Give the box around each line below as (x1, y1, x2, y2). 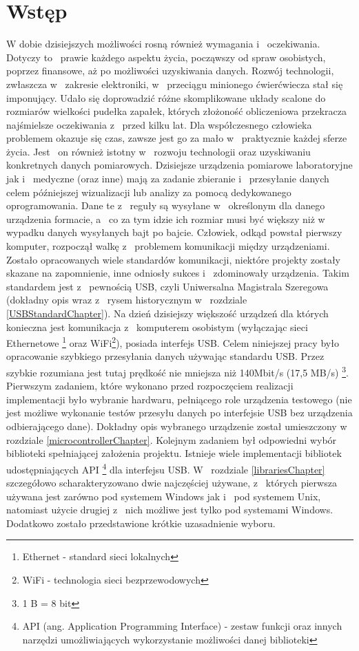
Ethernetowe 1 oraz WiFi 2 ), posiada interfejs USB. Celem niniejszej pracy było (6, 334, 339, 350)
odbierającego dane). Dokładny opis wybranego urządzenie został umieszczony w (6, 419, 347, 434)
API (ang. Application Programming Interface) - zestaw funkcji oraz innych (22, 619, 342, 633)
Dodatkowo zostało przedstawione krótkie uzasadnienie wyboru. (6, 515, 276, 530)
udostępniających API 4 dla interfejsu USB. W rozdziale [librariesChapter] (6, 460, 325, 476)
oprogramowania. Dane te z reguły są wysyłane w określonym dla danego (6, 198, 325, 213)
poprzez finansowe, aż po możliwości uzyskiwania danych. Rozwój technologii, (6, 63, 334, 78)
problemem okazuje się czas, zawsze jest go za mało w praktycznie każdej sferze (6, 131, 347, 145)
